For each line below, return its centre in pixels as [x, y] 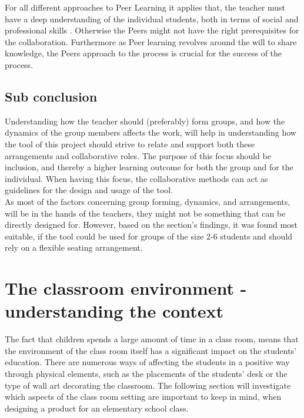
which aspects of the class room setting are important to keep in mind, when [143, 397]
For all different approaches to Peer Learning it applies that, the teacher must [145, 7]
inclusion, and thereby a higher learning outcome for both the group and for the [149, 167]
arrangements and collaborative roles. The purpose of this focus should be [138, 155]
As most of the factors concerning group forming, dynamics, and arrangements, [148, 201]
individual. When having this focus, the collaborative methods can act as [136, 178]
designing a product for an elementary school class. [97, 408]
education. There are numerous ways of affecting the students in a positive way [147, 362]
